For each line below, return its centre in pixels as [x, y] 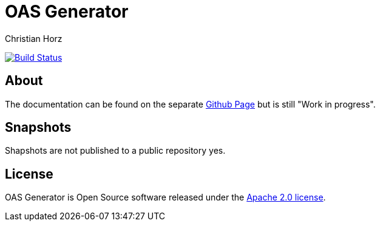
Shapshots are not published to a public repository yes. [115, 151]
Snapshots [38, 128]
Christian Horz [34, 38]
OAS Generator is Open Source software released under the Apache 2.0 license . [165, 197]
